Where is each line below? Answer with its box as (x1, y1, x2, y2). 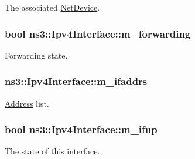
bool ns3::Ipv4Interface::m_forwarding (5, 26, 191, 40)
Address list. (5, 97, 49, 109)
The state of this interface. (5, 145, 100, 157)
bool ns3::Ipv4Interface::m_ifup (5, 122, 158, 137)
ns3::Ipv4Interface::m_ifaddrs (5, 74, 148, 89)
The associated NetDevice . (5, 1, 100, 13)
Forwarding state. (5, 49, 68, 61)
